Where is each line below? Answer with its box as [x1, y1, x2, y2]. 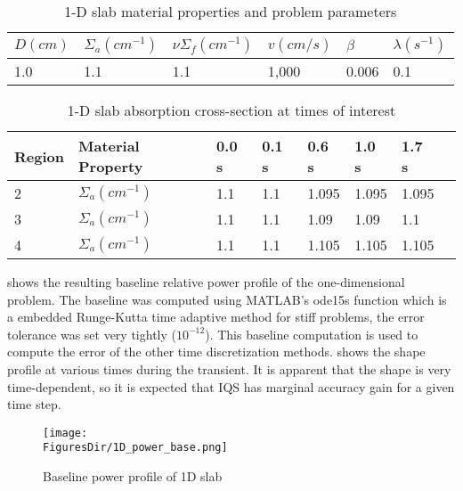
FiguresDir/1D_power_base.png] [43, 441, 228, 454]
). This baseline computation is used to [205, 324, 418, 343]
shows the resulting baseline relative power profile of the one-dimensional [7, 273, 405, 291]
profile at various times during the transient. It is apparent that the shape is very [7, 359, 451, 378]
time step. [7, 395, 61, 413]
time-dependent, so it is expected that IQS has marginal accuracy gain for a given [7, 377, 455, 396]
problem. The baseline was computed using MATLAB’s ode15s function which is [7, 290, 447, 308]
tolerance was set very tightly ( [7, 324, 176, 343]
